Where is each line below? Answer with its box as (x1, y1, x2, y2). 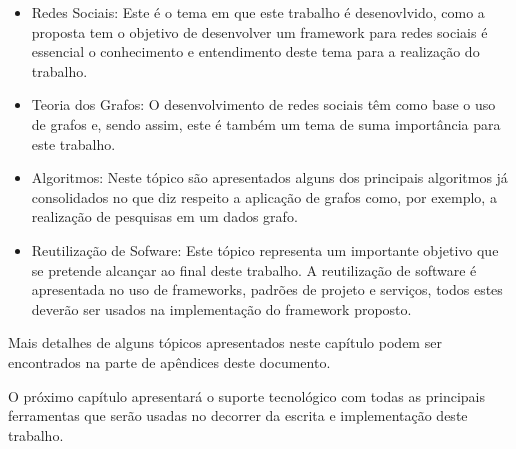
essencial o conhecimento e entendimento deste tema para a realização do (31, 41, 480, 62)
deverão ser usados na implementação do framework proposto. (31, 298, 412, 319)
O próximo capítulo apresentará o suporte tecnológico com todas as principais (8, 385, 485, 406)
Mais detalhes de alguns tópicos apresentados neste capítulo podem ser (8, 332, 442, 353)
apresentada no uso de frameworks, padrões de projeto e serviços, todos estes (31, 279, 503, 300)
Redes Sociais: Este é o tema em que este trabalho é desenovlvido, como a (31, 2, 485, 22)
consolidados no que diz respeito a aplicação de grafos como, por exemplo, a (31, 186, 497, 207)
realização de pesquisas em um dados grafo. (31, 206, 298, 227)
